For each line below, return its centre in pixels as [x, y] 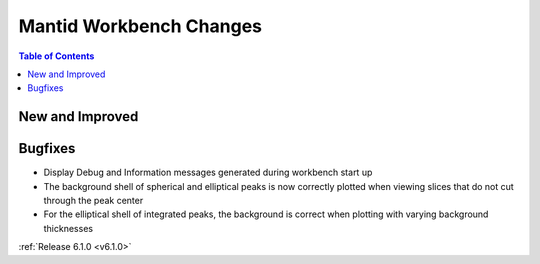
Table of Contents [56, 56]
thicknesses [68, 228]
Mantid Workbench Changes [140, 26]
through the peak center [93, 201]
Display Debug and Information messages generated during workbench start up [208, 172]
